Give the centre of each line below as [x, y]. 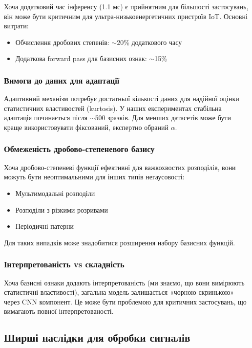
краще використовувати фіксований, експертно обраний [86, 127]
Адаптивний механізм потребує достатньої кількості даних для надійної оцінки [122, 98]
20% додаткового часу [149, 42]
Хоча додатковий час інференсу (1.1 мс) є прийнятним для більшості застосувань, [126, 6]
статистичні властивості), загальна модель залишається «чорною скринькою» [119, 292]
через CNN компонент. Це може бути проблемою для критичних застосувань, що [125, 301]
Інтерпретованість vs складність [64, 264]
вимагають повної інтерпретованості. [59, 311]
